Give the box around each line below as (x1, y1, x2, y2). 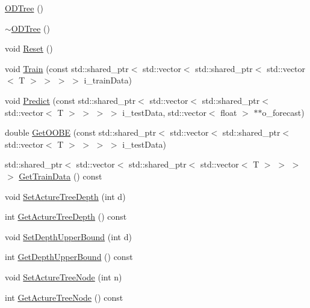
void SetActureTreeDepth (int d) (5, 190, 126, 202)
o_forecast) (262, 106, 305, 118)
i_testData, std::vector (122, 106, 206, 118)
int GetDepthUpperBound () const (5, 250, 133, 263)
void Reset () (5, 42, 53, 55)
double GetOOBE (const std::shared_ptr (5, 126, 157, 139)
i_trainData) (84, 74, 132, 86)
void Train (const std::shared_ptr (5, 62, 129, 74)
